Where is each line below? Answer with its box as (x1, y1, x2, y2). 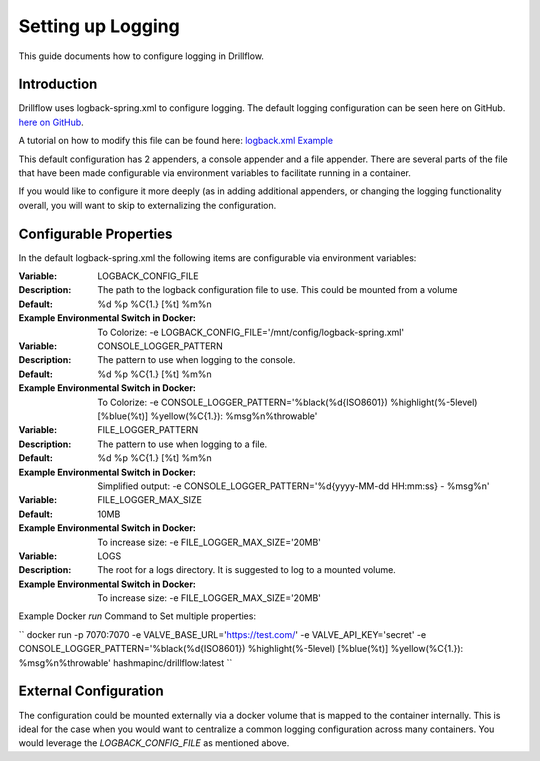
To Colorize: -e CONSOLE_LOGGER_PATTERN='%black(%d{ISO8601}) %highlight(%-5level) (97, 396, 478, 408)
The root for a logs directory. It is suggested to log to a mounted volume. (97, 564, 397, 576)
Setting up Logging (18, 15, 180, 37)
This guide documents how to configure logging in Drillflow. (18, 50, 265, 62)
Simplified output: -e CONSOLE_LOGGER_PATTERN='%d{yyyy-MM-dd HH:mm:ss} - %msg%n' (97, 480, 490, 492)
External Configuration (18, 683, 164, 700)
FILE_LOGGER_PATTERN (97, 424, 199, 436)
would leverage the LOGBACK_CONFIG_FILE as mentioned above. (18, 737, 290, 749)
